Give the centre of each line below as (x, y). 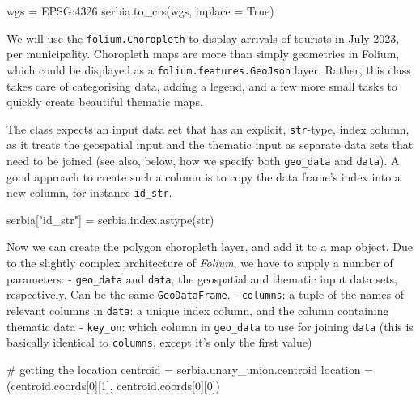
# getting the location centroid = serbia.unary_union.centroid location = (190, 369)
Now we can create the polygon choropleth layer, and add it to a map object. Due (210, 247)
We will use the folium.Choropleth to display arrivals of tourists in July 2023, (203, 38)
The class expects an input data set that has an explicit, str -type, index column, (208, 128)
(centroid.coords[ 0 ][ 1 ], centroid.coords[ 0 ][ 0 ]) (114, 385)
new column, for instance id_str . (89, 192)
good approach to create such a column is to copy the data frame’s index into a (204, 176)
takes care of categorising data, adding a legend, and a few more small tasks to (202, 85)
